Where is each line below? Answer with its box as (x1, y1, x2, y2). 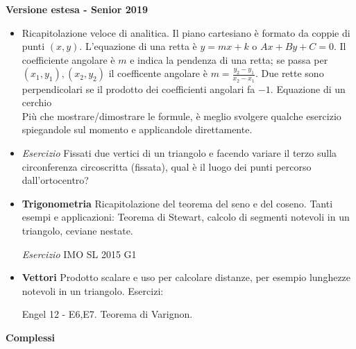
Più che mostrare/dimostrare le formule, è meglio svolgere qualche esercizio (22, 108, 341, 123)
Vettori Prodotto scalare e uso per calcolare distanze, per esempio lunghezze (22, 270, 351, 284)
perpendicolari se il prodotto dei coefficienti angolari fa (22, 81, 255, 96)
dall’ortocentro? (22, 173, 89, 187)
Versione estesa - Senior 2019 (6, 2, 149, 16)
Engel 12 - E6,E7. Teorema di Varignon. (22, 307, 193, 321)
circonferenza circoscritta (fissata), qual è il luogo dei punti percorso (22, 159, 312, 173)
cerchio (22, 95, 52, 110)
